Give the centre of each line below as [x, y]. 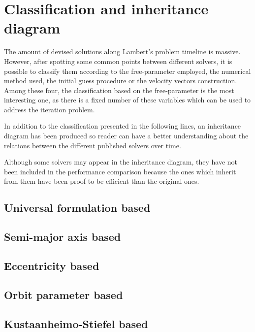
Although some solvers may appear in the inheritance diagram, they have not [121, 162]
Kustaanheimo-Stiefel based [76, 323]
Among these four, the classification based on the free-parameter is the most [119, 90]
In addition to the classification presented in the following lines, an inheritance [123, 126]
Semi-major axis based [63, 237]
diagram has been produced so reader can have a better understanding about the [126, 136]
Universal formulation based [77, 208]
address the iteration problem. [49, 109]
